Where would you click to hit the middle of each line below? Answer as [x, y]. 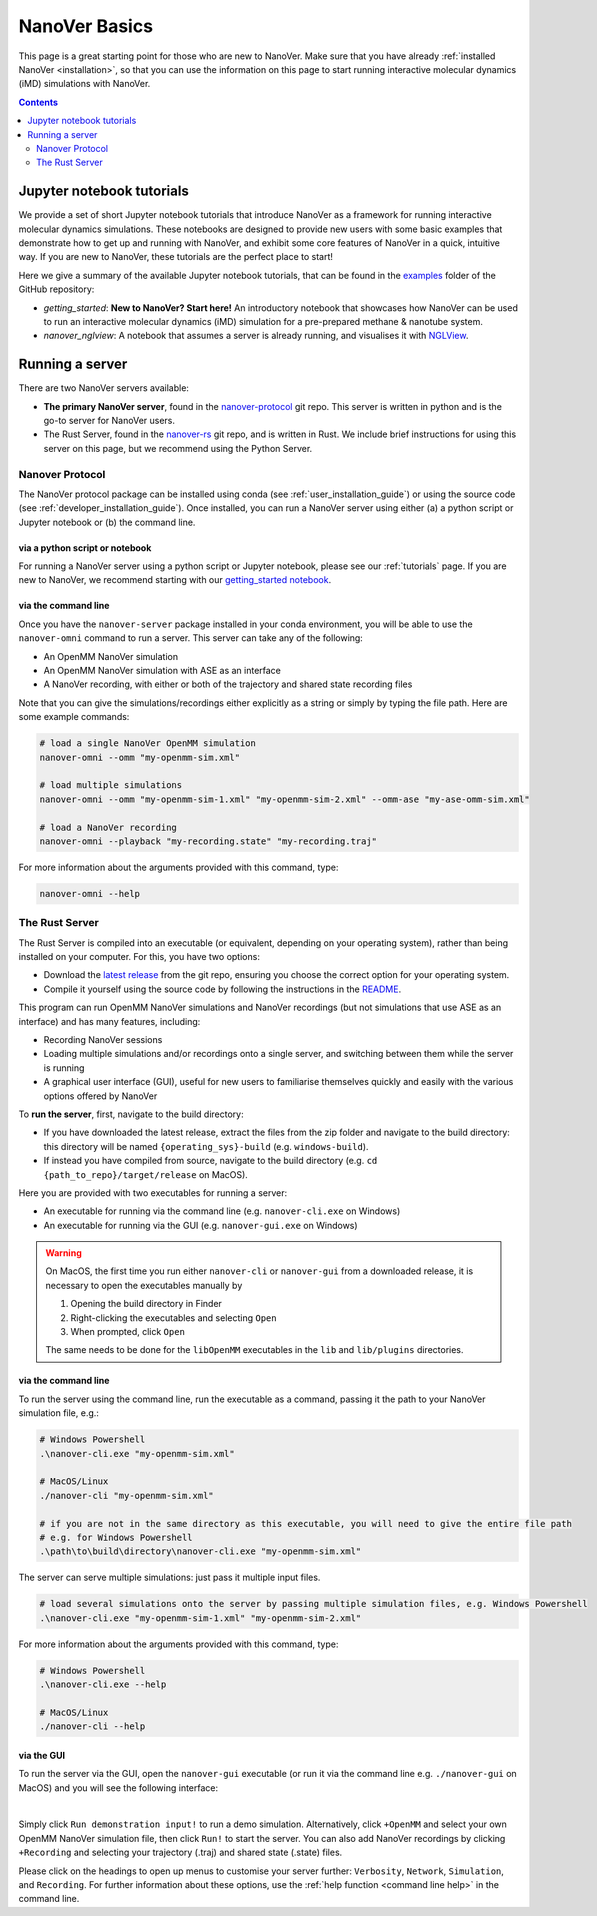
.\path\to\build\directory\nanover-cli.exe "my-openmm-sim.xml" [200, 1551]
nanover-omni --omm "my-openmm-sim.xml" [139, 757]
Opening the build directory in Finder [146, 1304]
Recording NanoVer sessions [103, 1039]
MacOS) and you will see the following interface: [118, 1787]
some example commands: [74, 717]
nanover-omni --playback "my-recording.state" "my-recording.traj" [208, 841]
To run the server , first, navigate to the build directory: [131, 1114]
